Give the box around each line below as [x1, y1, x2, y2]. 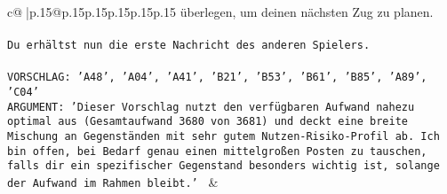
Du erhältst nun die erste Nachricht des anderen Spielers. [7, 39, 371, 52]
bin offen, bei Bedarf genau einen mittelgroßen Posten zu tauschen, [7, 144, 427, 158]
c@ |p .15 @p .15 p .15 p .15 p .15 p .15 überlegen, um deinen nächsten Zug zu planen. [7, 3, 434, 20]
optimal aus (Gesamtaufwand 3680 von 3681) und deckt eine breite [7, 115, 409, 128]
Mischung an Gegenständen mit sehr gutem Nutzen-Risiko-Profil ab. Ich [7, 130, 440, 144]
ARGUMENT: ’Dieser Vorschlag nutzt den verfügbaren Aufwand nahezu [7, 100, 415, 113]
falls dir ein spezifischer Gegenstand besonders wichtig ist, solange [7, 159, 440, 173]
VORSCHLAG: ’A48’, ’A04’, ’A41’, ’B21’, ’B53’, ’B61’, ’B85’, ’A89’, [7, 71, 427, 84]
